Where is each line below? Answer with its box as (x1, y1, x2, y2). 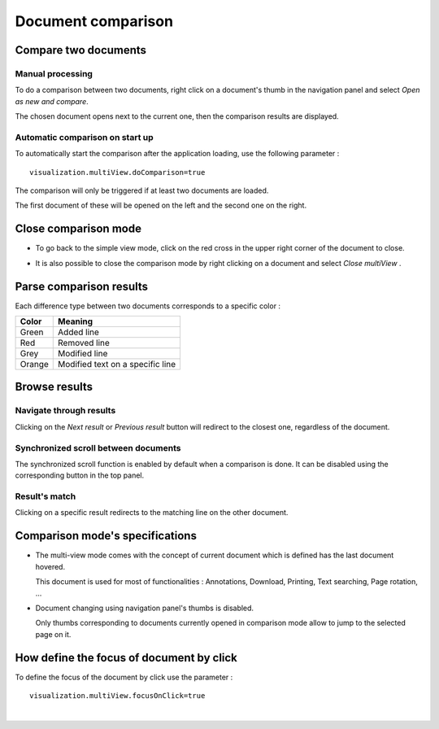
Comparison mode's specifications (15, 529, 197, 543)
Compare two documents (15, 43, 146, 57)
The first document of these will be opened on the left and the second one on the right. (15, 200, 307, 211)
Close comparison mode (15, 222, 142, 236)
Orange (20, 359, 49, 369)
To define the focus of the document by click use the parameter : (15, 672, 233, 682)
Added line (58, 326, 99, 338)
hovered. (35, 561, 65, 571)
